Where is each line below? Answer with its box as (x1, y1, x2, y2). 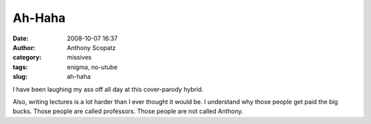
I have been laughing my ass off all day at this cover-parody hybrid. (12, 85, 204, 93)
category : (12, 53, 42, 62)
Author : (12, 43, 36, 51)
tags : (12, 62, 28, 71)
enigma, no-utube (67, 62, 118, 71)
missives (67, 53, 92, 62)
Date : (12, 34, 29, 42)
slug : (12, 73, 27, 81)
